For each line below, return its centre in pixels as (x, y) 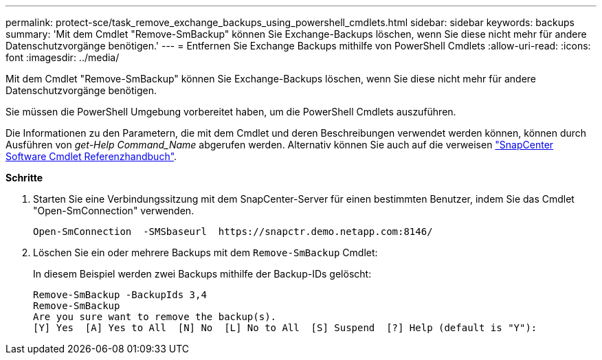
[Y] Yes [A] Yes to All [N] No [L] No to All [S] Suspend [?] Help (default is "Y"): (285, 328)
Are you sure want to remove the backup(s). (155, 317)
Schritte (24, 178)
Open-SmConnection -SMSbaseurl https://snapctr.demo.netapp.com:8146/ (233, 232)
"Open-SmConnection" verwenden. (114, 211)
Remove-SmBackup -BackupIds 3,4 (120, 295)
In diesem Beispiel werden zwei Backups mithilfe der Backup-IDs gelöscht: (202, 274)
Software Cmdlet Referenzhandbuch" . (91, 156)
